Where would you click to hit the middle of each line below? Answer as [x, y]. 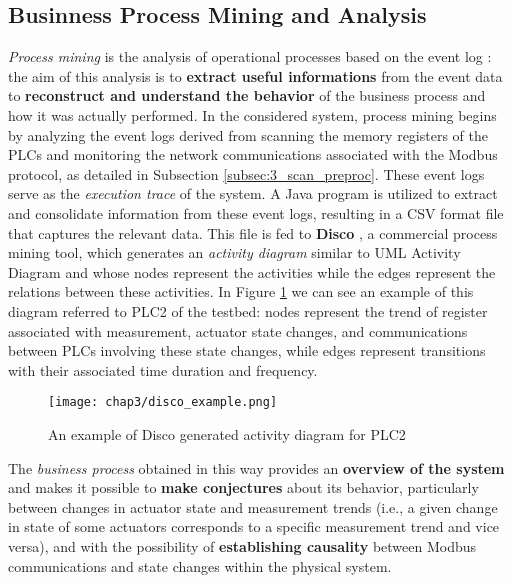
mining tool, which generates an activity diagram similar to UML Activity [234, 252]
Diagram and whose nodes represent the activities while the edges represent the [252, 271]
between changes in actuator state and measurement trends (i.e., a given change [253, 506]
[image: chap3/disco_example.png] [163, 402]
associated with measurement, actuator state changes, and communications [238, 330]
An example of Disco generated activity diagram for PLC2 [227, 433]
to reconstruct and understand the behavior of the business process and [247, 95]
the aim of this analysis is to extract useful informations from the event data [255, 75]
